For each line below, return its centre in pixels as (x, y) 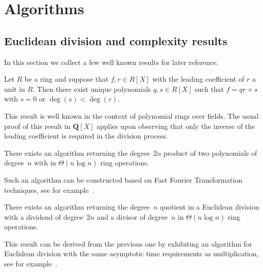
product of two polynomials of (210, 152)
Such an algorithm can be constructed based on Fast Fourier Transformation (123, 179)
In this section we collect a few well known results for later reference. (111, 62)
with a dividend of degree (44, 216)
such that (209, 89)
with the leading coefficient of (199, 79)
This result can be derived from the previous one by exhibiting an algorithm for (128, 243)
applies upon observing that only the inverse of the (176, 126)
